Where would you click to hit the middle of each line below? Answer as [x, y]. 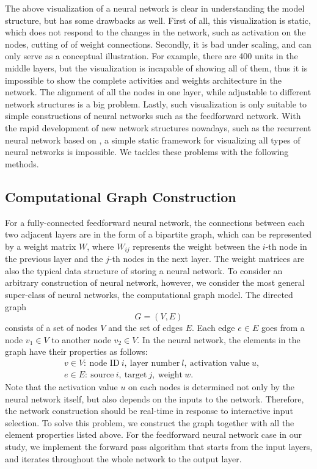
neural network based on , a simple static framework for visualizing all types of [153, 140]
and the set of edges [145, 328]
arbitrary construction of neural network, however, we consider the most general [155, 282]
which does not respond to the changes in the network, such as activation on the [155, 32]
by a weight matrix [41, 246]
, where [100, 246]
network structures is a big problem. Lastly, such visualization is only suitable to [156, 104]
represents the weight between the [196, 246]
